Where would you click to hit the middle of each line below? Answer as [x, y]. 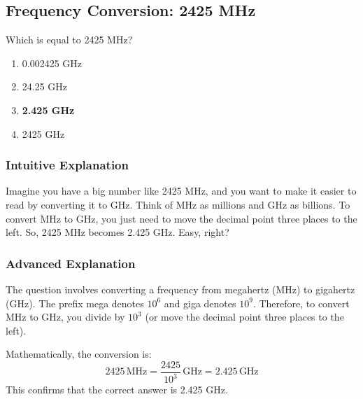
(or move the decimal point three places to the [244, 317]
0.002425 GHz [52, 63]
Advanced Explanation [71, 263]
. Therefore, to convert [301, 303]
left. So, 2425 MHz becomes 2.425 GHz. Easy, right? [118, 232]
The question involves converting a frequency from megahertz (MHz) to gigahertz [180, 289]
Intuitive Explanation [67, 165]
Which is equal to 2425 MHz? [69, 40]
